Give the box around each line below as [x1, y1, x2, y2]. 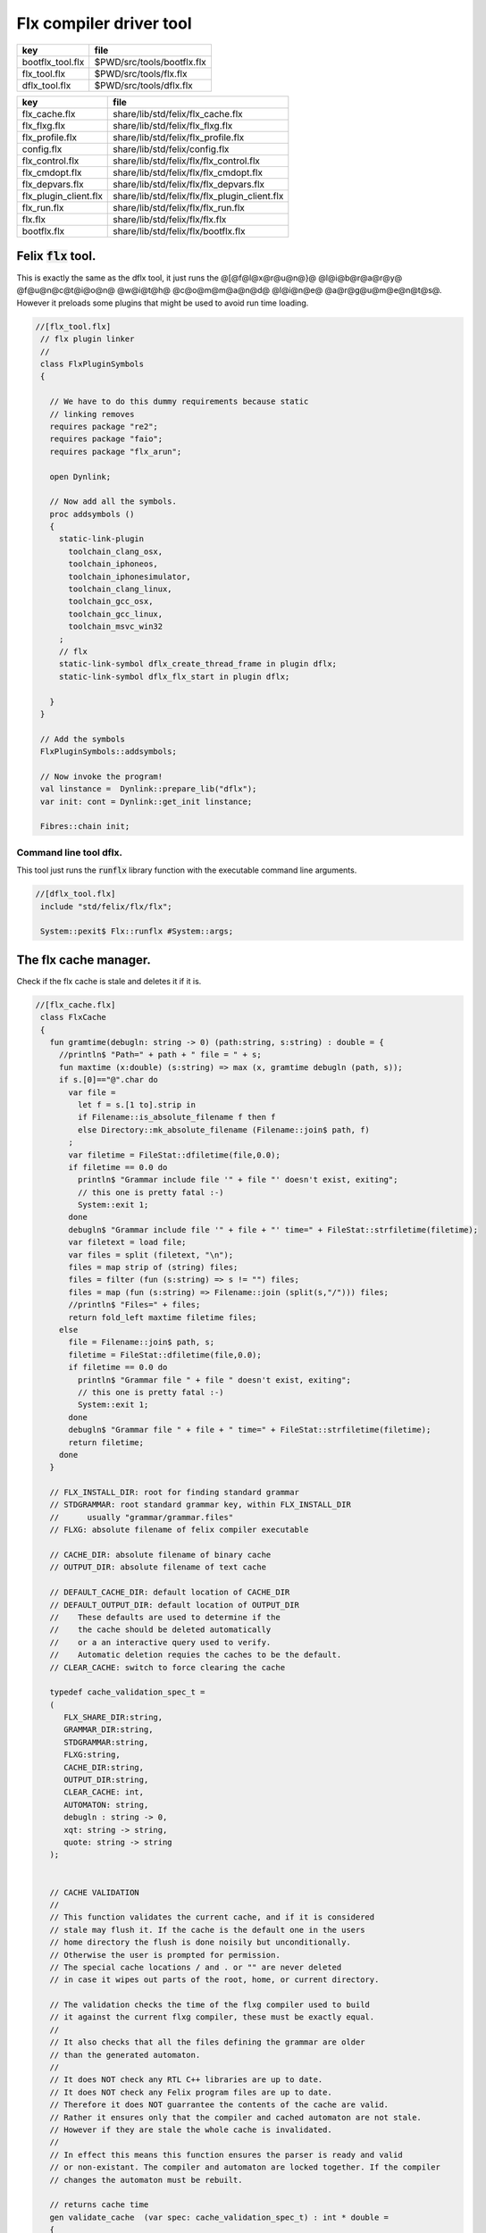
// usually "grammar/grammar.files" [49, 1512, 234, 1522]
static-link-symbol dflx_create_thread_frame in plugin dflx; [58, 659, 338, 669]
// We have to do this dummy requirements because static [49, 397, 309, 406]
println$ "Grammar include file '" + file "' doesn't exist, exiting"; [77, 1175, 398, 1185]
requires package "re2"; [49, 421, 158, 431]
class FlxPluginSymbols [40, 359, 145, 369]
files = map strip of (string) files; [68, 1262, 239, 1273]
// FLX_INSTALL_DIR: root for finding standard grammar [49, 1487, 299, 1498]
